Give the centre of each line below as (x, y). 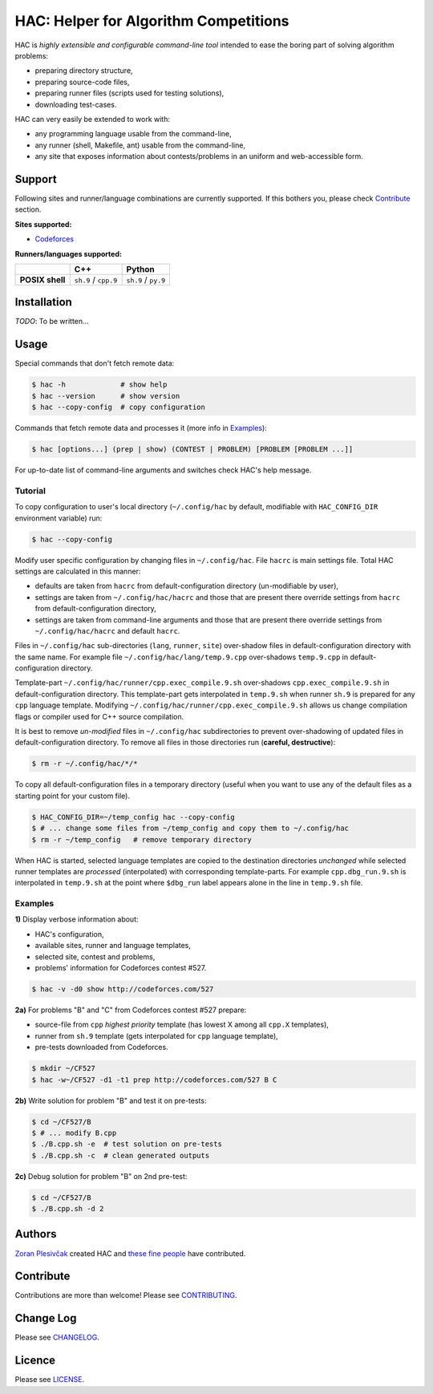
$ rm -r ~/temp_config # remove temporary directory (142, 839)
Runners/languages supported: (68, 253)
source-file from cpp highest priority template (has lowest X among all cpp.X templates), (182, 1025)
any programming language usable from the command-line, (133, 134)
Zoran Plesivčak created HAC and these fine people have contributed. (130, 1253)
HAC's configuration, (69, 934)
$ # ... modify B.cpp (74, 1133)
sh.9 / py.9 (146, 279)
